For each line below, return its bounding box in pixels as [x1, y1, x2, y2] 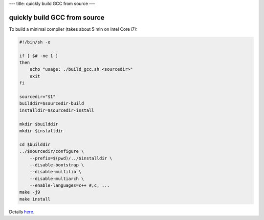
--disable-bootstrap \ [29, 162, 84, 168]
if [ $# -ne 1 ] [19, 53, 59, 59]
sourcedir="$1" [19, 94, 56, 100]
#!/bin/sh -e [19, 39, 51, 45]
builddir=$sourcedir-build [19, 100, 84, 106]
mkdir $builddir [19, 121, 59, 127]
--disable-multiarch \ [29, 176, 84, 181]
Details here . [9, 209, 35, 215]
